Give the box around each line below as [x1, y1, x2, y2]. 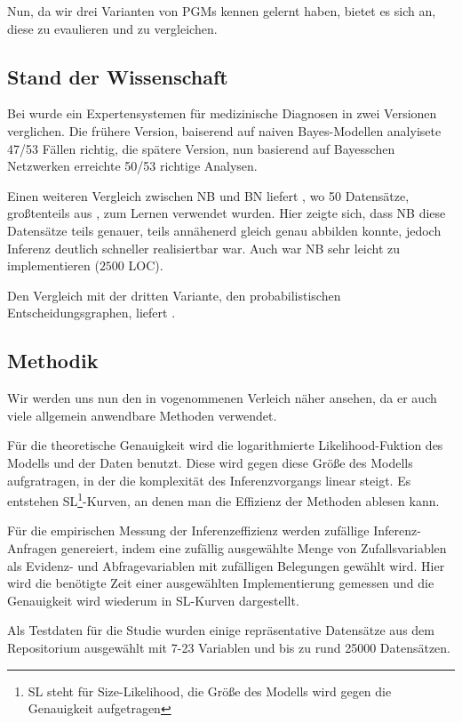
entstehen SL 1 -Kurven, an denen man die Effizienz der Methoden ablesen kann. [7, 489, 440, 510]
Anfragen [7, 538, 58, 557]
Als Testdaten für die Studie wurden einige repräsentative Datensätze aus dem [7, 621, 434, 639]
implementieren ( [7, 256, 100, 275]
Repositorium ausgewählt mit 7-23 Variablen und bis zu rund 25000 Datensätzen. [7, 638, 451, 656]
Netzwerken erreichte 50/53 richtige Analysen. [7, 157, 258, 175]
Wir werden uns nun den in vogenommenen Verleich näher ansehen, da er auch [7, 389, 437, 407]
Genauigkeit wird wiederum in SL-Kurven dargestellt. [7, 590, 299, 609]
